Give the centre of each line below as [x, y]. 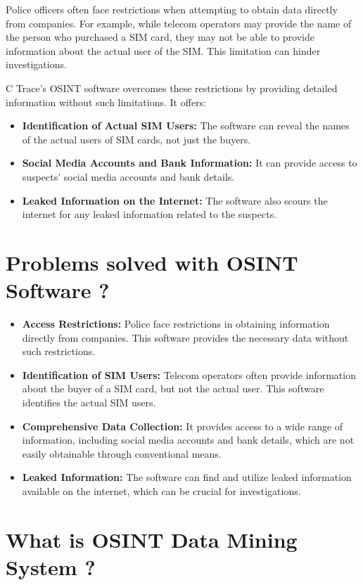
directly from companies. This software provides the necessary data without [185, 337]
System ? [51, 566]
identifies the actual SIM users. [89, 402]
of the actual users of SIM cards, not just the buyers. [136, 139]
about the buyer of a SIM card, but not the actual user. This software [173, 388]
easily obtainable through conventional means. [122, 453]
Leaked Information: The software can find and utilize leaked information [187, 477]
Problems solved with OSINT [152, 262]
